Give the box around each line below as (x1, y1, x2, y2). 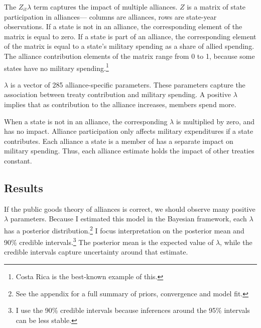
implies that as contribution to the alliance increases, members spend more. (4, 99, 236, 109)
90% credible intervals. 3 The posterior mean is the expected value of (4, 235, 214, 247)
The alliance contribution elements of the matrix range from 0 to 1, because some (4, 50, 255, 61)
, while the (220, 236, 252, 247)
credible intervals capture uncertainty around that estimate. (4, 247, 188, 257)
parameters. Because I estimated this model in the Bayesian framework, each (10, 213, 247, 224)
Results (4, 180, 43, 195)
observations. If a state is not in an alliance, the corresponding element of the (4, 21, 242, 32)
